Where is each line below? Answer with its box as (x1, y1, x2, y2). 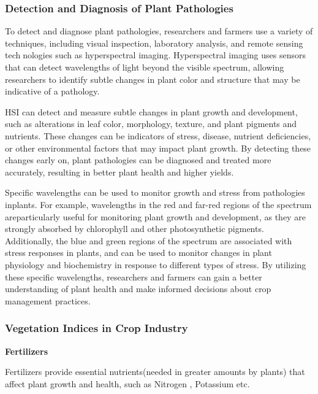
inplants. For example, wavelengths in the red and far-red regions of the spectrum (5, 198, 312, 211)
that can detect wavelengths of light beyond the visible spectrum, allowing (5, 61, 284, 73)
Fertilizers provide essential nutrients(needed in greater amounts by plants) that (5, 365, 305, 378)
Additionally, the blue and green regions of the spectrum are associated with (5, 234, 292, 247)
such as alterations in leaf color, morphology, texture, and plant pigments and (5, 117, 297, 130)
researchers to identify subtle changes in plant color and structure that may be (5, 72, 300, 85)
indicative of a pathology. (5, 85, 100, 98)
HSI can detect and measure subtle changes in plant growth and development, (5, 105, 298, 118)
